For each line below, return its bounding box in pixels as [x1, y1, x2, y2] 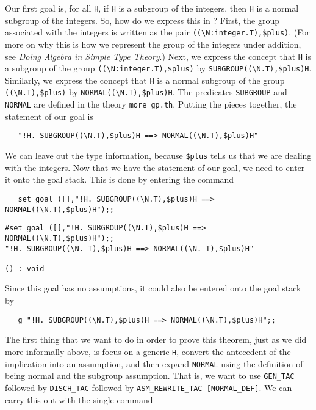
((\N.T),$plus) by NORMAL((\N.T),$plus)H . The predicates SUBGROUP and [5, 86, 287, 98]
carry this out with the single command [5, 393, 153, 406]
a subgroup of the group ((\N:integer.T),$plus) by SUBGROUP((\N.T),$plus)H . [5, 62, 312, 75]
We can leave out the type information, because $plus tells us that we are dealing [5, 149, 312, 162]
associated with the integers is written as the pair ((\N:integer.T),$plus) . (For [5, 26, 310, 38]
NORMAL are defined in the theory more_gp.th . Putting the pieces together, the [5, 98, 297, 111]
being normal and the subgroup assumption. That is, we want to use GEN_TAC [5, 369, 295, 382]
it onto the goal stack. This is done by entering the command [5, 173, 234, 186]
